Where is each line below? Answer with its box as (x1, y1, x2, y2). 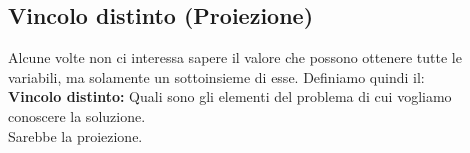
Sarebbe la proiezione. (8, 125, 143, 146)
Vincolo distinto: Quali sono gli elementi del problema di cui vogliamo (8, 86, 452, 107)
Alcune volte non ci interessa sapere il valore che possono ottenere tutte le (8, 47, 462, 68)
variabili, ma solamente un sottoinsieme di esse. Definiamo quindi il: (8, 66, 425, 87)
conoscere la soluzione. (8, 105, 146, 126)
